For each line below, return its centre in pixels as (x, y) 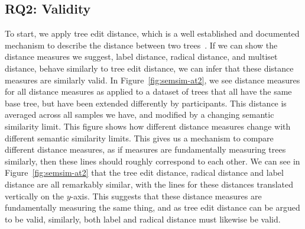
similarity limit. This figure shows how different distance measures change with (148, 126)
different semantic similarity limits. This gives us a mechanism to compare (139, 138)
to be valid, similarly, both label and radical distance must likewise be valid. (143, 219)
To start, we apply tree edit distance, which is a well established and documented (152, 33)
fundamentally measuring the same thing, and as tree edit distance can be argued (152, 207)
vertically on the (34, 196)
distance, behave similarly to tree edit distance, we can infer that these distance (149, 68)
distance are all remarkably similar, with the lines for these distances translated (149, 184)
